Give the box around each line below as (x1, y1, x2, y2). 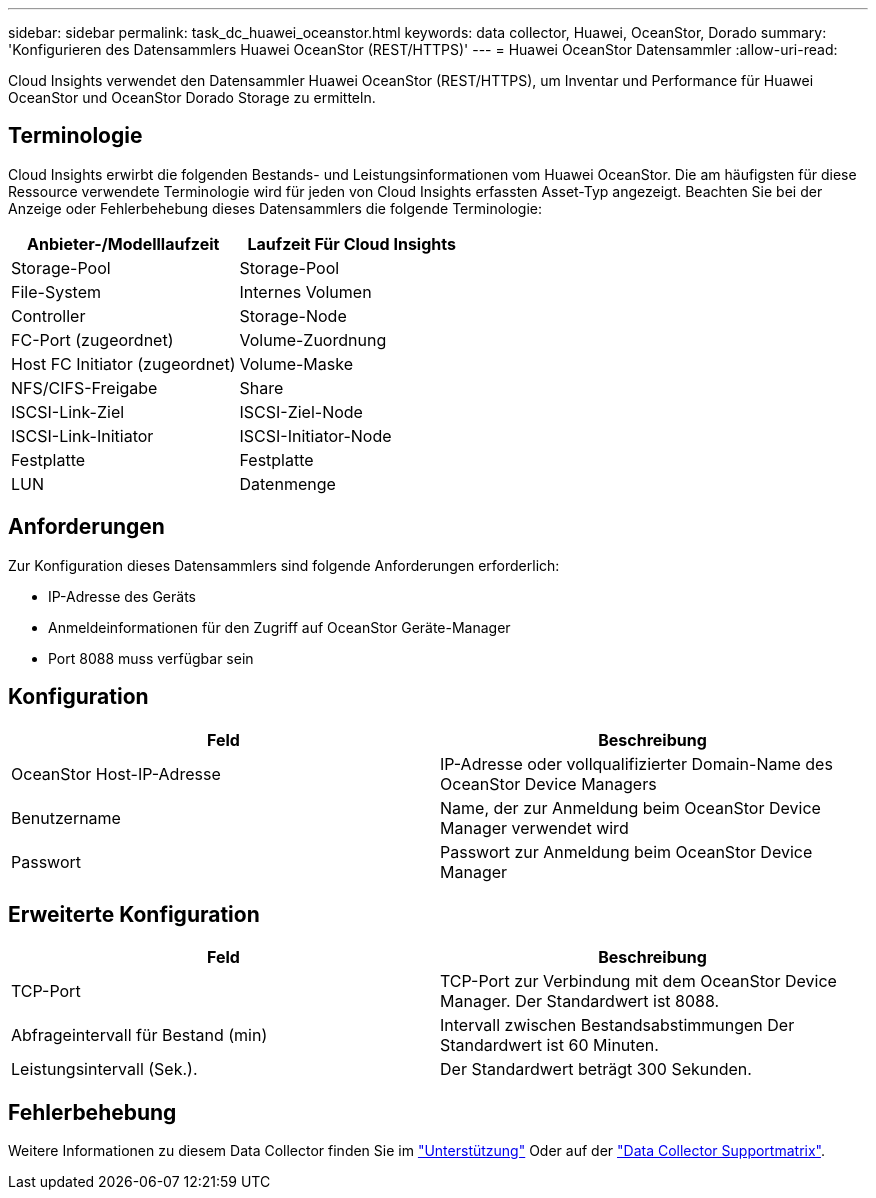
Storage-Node (239, 305, 347, 326)
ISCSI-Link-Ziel (11, 401, 125, 422)
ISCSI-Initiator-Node (239, 425, 392, 446)
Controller (11, 305, 86, 326)
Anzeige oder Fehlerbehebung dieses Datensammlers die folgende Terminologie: (8, 199, 543, 217)
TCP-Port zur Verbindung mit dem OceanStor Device (440, 971, 837, 992)
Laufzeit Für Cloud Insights (247, 233, 456, 254)
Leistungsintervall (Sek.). (11, 1059, 198, 1080)
